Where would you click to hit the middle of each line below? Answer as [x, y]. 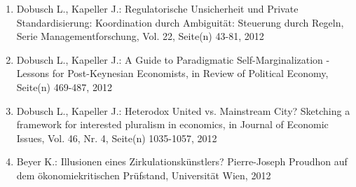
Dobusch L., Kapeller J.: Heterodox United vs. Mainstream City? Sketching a [183, 110]
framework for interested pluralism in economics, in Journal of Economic [172, 124]
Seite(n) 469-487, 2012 [64, 86]
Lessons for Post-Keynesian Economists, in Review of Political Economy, [172, 73]
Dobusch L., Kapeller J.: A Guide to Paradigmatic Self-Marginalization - [173, 59]
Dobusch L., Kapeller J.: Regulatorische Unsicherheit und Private [157, 8]
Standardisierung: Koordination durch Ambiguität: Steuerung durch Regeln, [180, 22]
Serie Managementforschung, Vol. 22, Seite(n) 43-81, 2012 [140, 36]
